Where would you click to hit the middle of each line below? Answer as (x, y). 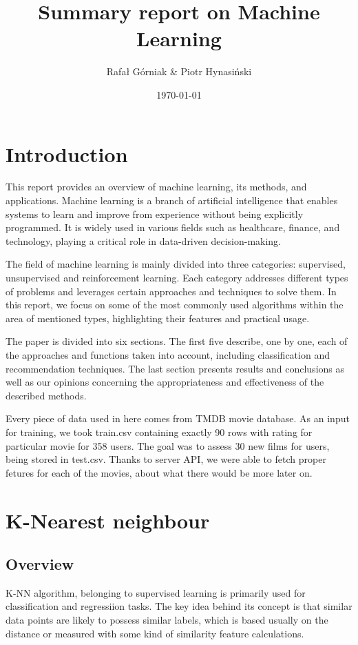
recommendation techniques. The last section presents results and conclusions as (175, 368)
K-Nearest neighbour (108, 520)
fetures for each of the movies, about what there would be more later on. (159, 472)
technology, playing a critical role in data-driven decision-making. (144, 240)
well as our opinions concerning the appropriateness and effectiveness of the (165, 382)
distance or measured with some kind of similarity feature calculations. (155, 633)
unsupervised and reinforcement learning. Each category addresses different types (177, 277)
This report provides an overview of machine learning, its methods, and (156, 187)
